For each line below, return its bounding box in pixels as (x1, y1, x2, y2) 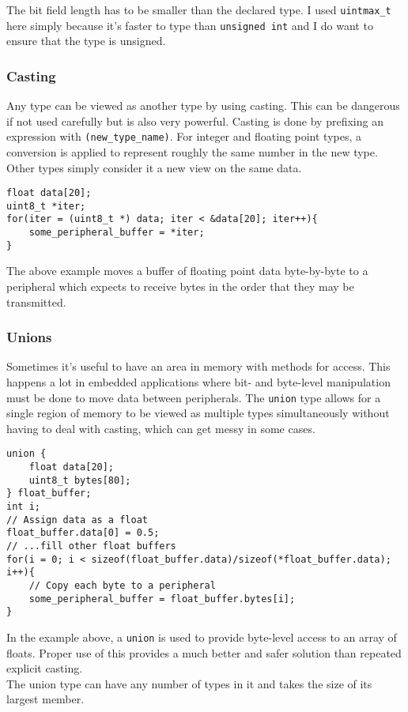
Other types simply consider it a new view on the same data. (6, 159, 302, 175)
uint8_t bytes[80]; (28, 474, 131, 486)
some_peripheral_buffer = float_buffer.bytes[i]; (28, 593, 296, 605)
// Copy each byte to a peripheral (28, 580, 216, 592)
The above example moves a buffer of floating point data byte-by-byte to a (6, 262, 368, 279)
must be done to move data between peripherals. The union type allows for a (6, 389, 381, 405)
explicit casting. (6, 660, 83, 676)
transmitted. (6, 293, 66, 310)
